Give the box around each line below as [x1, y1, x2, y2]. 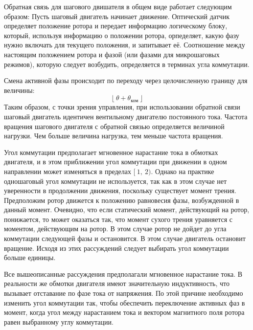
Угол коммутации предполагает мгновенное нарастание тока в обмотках [4, 147, 218, 157]
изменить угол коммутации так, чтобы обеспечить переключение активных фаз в [4, 297, 245, 308]
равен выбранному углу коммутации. [4, 316, 114, 327]
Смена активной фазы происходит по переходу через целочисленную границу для [4, 75, 248, 86]
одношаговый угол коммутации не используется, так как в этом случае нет [4, 176, 227, 186]
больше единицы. [4, 252, 56, 263]
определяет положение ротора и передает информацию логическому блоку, [4, 21, 228, 31]
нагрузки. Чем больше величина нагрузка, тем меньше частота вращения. [4, 131, 223, 141]
